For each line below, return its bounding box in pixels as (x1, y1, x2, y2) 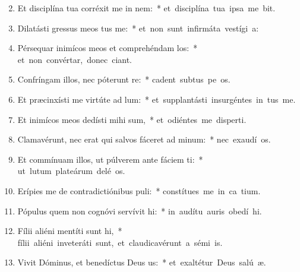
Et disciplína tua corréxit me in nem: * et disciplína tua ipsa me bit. (17, 2, 276, 14)
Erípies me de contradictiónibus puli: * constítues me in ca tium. (17, 184, 261, 197)
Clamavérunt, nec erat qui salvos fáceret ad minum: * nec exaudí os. (17, 133, 271, 146)
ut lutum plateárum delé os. (17, 165, 125, 177)
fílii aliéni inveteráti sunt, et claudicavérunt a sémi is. (17, 236, 223, 248)
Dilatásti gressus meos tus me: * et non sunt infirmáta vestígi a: (17, 21, 259, 34)
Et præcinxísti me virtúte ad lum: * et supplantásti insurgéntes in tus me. (17, 93, 296, 105)
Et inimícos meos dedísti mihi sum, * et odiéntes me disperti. (17, 113, 247, 125)
